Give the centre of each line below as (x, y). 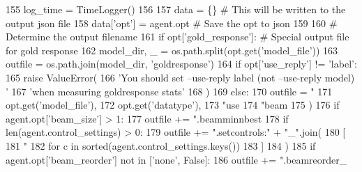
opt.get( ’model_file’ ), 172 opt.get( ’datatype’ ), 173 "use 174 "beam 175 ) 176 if (173, 105)
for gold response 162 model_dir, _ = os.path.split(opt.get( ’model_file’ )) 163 (172, 50)
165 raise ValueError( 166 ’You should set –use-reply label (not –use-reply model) (180, 77)
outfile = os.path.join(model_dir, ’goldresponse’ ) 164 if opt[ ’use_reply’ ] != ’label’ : (181, 64)
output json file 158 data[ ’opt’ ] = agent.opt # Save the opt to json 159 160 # (172, 23)
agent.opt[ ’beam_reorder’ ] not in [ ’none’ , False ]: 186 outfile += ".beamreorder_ (176, 159)
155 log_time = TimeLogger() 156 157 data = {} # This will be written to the (176, 9)
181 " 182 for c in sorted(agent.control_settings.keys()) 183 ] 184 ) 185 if (161, 145)
